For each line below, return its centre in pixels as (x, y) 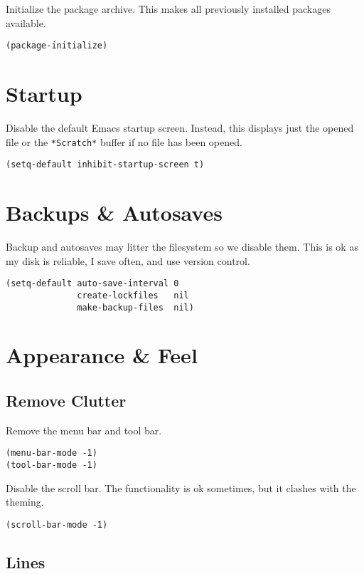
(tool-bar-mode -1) (52, 465)
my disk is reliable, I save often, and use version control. (128, 260)
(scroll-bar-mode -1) (57, 525)
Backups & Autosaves (114, 213)
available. (26, 22)
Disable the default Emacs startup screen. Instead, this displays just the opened (180, 127)
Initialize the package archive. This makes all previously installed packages (168, 9)
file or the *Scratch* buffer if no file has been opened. (124, 141)
